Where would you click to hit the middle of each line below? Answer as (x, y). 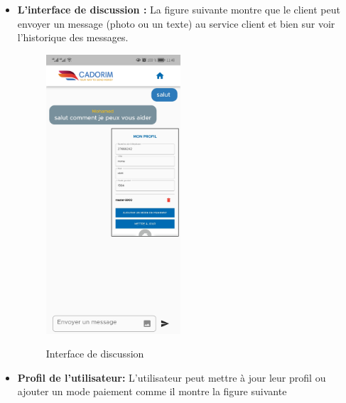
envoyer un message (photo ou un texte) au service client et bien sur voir (176, 23)
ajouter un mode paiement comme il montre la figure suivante (152, 391)
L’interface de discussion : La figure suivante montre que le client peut (179, 9)
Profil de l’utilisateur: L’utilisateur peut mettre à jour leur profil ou (172, 377)
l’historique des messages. (73, 37)
